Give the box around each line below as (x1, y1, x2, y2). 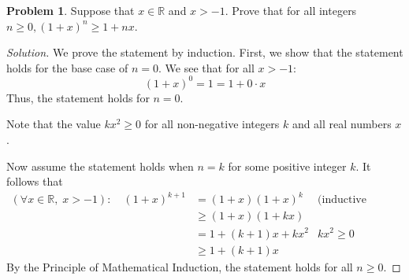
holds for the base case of (6, 59, 128, 76)
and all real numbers (292, 116, 392, 132)
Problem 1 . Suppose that (6, 2, 135, 18)
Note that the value (6, 116, 101, 132)
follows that (6, 173, 63, 190)
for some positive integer (228, 157, 347, 174)
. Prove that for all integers (225, 2, 357, 18)
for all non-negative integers (144, 116, 280, 132)
